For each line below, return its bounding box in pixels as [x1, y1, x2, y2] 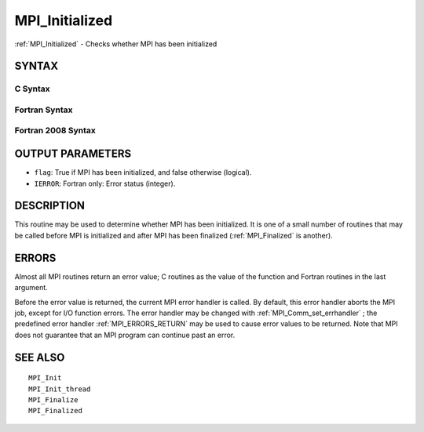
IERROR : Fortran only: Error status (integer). [34, 179, 176, 188]
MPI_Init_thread [28, 384, 91, 394]
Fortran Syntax [14, 104, 73, 115]
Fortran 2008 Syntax [14, 125, 96, 136]
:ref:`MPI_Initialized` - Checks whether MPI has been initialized [14, 39, 217, 49]
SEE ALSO [14, 350, 65, 364]
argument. [14, 283, 49, 292]
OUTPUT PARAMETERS [14, 147, 132, 161]
